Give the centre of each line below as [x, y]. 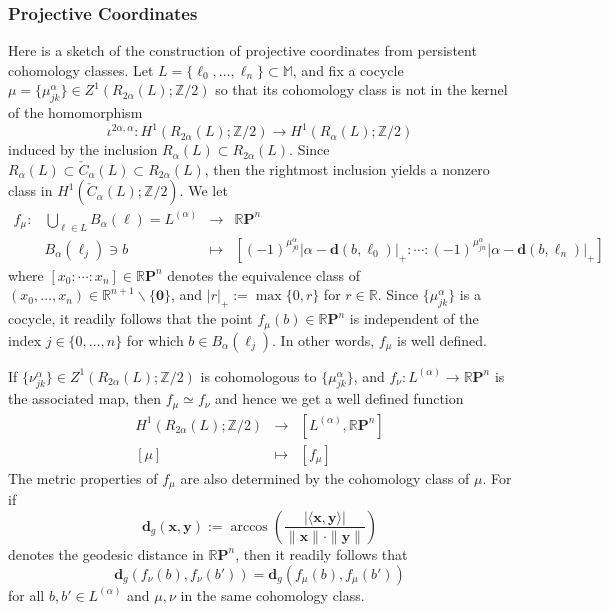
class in [30, 190]
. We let [203, 190]
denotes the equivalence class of [263, 274]
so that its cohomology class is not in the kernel [361, 89]
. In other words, [323, 339]
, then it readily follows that [321, 553]
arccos [249, 526]
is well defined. [442, 339]
